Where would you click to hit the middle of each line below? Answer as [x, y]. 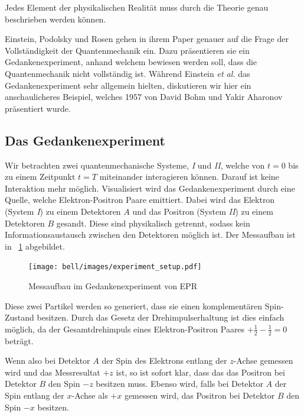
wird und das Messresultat [53, 372]
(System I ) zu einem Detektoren [63, 211]
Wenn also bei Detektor [48, 361]
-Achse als [90, 395]
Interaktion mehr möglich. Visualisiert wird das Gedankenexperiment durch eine [150, 188]
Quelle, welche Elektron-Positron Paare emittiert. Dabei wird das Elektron [140, 200]
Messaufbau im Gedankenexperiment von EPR [113, 285]
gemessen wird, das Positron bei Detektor [200, 395]
